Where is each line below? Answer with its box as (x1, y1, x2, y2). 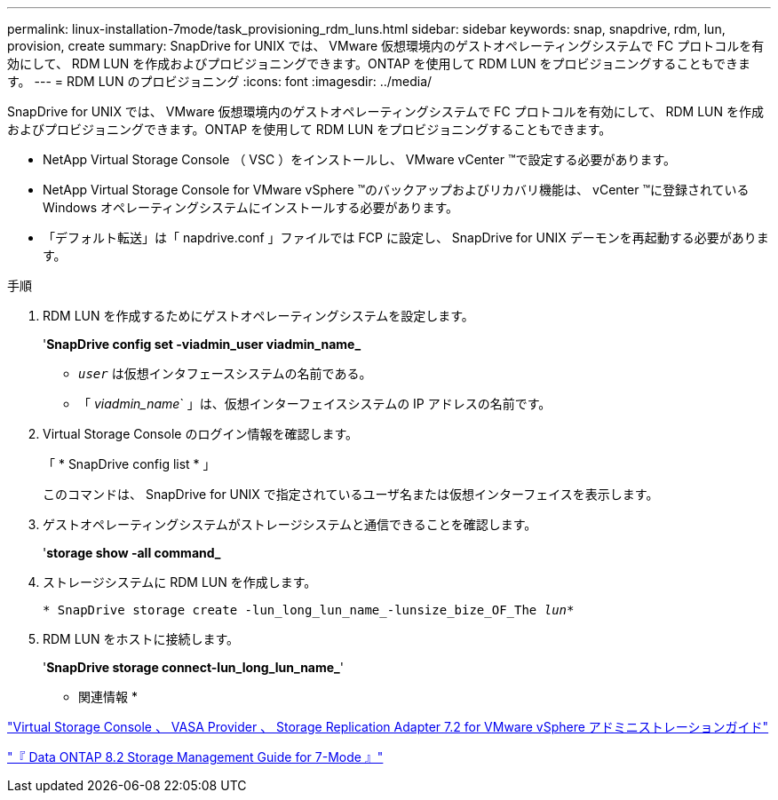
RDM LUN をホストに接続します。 (43, 631, 240, 646)
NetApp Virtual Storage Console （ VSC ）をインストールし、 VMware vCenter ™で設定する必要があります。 (43, 152, 677, 167)
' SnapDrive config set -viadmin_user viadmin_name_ (43, 337, 361, 352)
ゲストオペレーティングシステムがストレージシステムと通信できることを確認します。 (43, 517, 537, 532)
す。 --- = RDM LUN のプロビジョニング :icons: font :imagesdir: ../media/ (7, 74, 433, 89)
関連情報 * (78, 689, 138, 704)
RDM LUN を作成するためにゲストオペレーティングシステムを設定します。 (43, 308, 474, 323)
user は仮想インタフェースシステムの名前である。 (78, 366, 372, 381)
